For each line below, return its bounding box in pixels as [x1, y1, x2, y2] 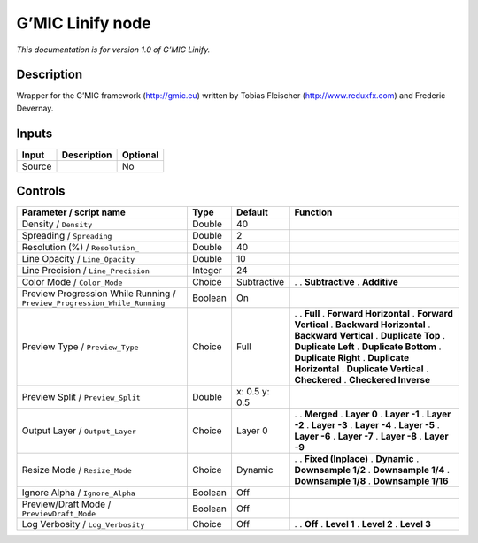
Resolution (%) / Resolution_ [21, 241, 140, 254]
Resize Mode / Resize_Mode [21, 464, 132, 477]
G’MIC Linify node [16, 13, 152, 33]
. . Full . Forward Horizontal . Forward [294, 308, 453, 320]
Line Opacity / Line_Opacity [21, 253, 135, 265]
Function [294, 206, 333, 218]
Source [21, 160, 52, 172]
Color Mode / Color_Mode [21, 276, 123, 288]
